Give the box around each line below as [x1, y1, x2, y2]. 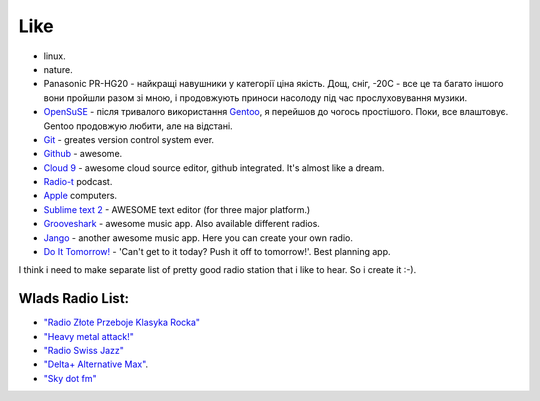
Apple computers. [43, 190, 118, 202]
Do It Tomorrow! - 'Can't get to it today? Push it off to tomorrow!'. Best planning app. [43, 246, 391, 258]
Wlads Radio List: [18, 290, 130, 307]
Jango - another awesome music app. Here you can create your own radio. [43, 231, 354, 244]
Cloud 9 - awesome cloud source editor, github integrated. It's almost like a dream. [43, 161, 385, 174]
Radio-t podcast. [43, 176, 113, 188]
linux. [43, 50, 67, 62]
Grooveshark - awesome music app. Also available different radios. [43, 218, 320, 230]
